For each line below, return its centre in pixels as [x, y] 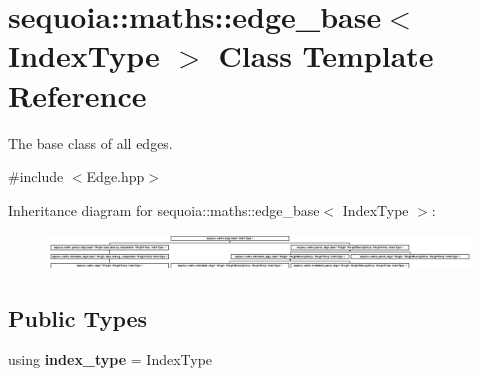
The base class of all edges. [90, 142]
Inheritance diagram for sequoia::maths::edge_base [164, 209]
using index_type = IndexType [110, 359]
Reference [77, 94]
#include [36, 176]
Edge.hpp [115, 176]
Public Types [78, 317]
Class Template [326, 55]
